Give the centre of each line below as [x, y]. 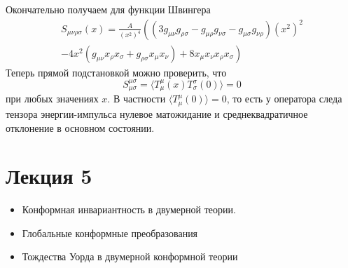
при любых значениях [52, 99]
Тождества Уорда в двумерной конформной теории [130, 256]
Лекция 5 [49, 176]
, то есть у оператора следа [284, 99]
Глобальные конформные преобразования [110, 233]
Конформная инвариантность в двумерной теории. [129, 209]
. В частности [137, 99]
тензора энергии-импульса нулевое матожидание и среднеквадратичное [157, 113]
